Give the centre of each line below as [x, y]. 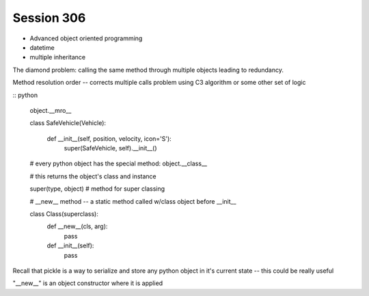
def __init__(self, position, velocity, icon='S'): [109, 138]
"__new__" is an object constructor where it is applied [88, 283]
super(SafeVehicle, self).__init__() [110, 148]
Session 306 [49, 18]
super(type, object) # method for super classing [97, 189]
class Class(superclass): [64, 214]
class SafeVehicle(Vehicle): [68, 123]
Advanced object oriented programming [86, 38]
